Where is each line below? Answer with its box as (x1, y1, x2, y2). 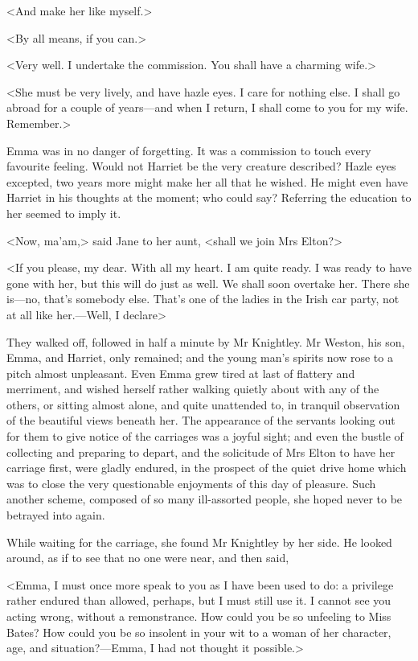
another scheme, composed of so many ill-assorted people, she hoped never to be (6, 491, 403, 507)
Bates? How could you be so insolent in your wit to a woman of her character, (6, 623, 391, 640)
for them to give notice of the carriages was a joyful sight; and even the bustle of (6, 428, 404, 445)
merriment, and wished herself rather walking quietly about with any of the (6, 380, 379, 397)
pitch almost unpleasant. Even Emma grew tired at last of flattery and (6, 364, 355, 381)
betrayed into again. (6, 507, 105, 523)
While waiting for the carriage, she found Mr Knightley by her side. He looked (6, 533, 392, 550)
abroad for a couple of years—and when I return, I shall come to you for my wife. (6, 99, 408, 116)
